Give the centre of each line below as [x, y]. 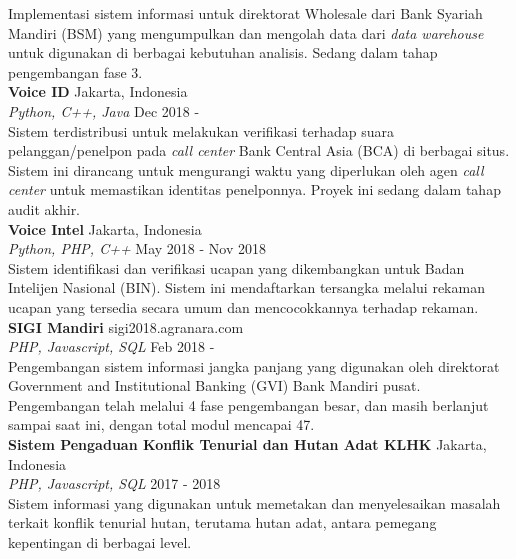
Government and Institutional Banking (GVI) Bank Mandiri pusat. [214, 385]
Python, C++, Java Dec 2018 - [104, 110]
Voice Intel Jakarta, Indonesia [105, 228]
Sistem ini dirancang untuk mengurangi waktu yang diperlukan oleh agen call [246, 169]
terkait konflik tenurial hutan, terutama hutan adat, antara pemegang [222, 522]
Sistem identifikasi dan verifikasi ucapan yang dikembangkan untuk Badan [236, 267]
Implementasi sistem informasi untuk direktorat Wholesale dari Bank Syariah [245, 13]
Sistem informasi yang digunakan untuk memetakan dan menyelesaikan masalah [254, 502]
